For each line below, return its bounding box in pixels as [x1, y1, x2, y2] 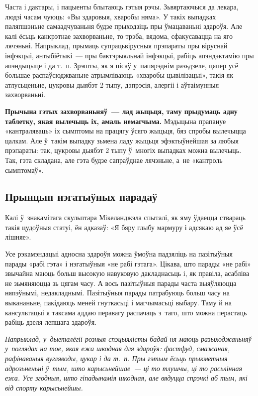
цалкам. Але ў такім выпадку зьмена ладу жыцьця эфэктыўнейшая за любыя [5, 135, 239, 145]
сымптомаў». [5, 164, 44, 175]
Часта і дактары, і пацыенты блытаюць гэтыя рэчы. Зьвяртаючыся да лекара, [5, 1, 239, 11]
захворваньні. [5, 89, 46, 100]
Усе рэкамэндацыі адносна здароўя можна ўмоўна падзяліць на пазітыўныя [5, 249, 233, 259]
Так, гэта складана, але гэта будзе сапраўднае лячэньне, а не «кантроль [5, 154, 223, 165]
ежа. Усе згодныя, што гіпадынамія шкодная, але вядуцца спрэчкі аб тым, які [5, 373, 248, 383]
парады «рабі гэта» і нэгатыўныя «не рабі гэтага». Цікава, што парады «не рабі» [5, 258, 251, 268]
